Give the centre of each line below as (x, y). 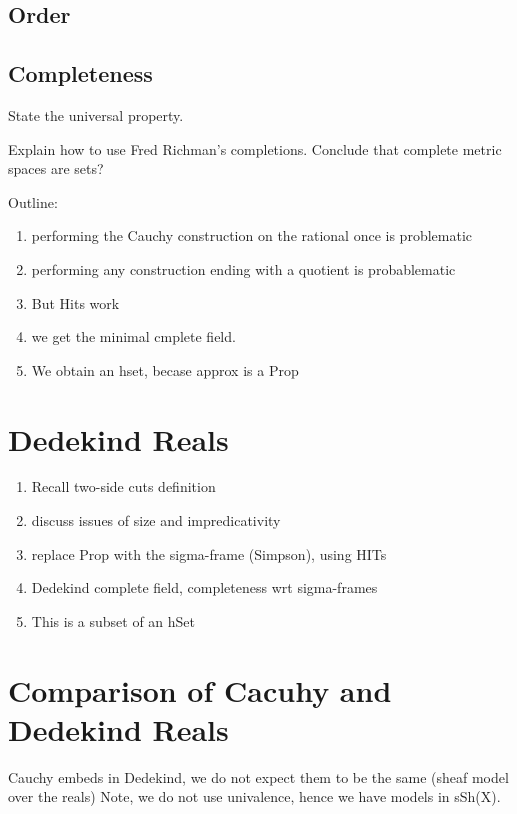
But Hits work (75, 302)
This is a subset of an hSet (113, 620)
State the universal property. (96, 114)
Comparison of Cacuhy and (200, 689)
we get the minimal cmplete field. (133, 336)
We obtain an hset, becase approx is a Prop (165, 369)
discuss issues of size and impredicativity (156, 520)
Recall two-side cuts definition (123, 486)
